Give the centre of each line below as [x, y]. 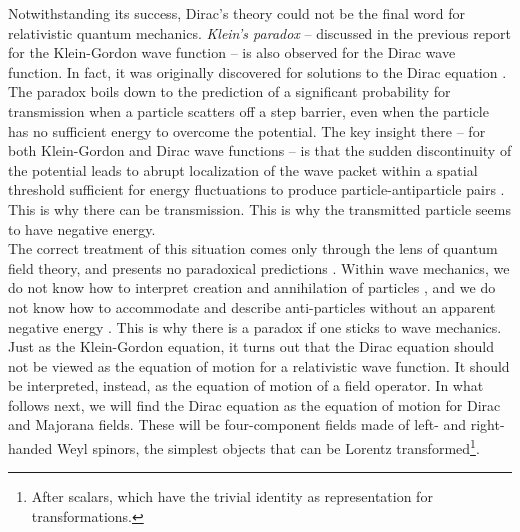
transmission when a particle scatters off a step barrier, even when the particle [248, 110]
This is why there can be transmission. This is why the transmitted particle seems [259, 208]
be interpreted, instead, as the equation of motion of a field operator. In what [246, 385]
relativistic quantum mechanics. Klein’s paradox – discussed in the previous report [260, 32]
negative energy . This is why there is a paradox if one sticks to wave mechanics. [255, 326]
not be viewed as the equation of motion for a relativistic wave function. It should [259, 365]
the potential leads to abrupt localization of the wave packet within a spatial [243, 169]
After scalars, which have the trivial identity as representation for [232, 496]
